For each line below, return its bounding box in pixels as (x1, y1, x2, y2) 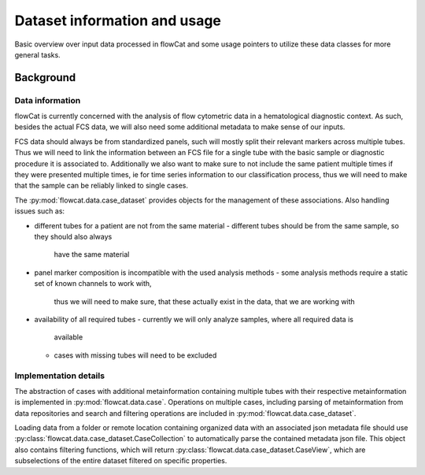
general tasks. (14, 50, 61, 59)
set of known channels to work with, (34, 279, 153, 288)
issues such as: (14, 206, 65, 216)
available (54, 332, 83, 342)
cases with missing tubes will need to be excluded (54, 351, 217, 360)
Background (14, 71, 76, 84)
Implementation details (14, 370, 105, 381)
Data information (14, 95, 81, 106)
